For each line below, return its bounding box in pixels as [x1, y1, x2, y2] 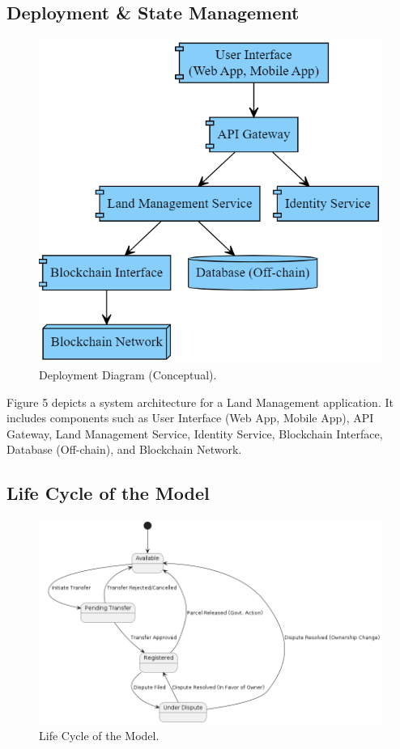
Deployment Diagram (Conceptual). [39, 366, 217, 383]
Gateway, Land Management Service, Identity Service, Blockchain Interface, [6, 425, 383, 442]
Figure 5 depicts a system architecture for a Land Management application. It [6, 393, 394, 410]
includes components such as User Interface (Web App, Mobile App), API [6, 409, 374, 426]
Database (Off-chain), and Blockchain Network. [6, 441, 242, 458]
